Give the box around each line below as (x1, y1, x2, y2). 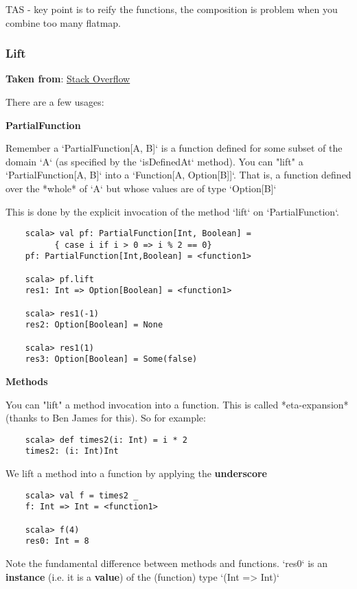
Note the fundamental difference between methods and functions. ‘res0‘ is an (5, 556, 327, 570)
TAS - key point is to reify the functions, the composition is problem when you (5, 2, 338, 16)
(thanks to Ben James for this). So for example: (5, 411, 206, 425)
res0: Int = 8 (25, 536, 89, 546)
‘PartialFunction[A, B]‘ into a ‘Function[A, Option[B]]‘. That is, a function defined (5, 168, 352, 182)
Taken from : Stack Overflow (5, 71, 130, 86)
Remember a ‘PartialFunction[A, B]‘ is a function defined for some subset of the (5, 141, 343, 155)
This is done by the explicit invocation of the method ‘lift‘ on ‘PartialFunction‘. (5, 204, 339, 218)
